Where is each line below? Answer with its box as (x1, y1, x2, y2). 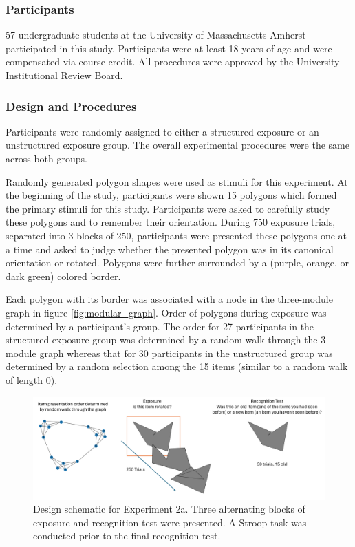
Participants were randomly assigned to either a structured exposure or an (6, 124, 319, 138)
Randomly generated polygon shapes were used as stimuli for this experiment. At (6, 174, 348, 189)
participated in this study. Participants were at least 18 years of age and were (6, 41, 332, 55)
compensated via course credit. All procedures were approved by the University (6, 54, 340, 69)
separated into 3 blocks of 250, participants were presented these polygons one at (6, 228, 347, 242)
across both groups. (6, 151, 87, 165)
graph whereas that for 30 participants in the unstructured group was (39, 345, 333, 360)
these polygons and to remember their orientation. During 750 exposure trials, (6, 215, 336, 229)
